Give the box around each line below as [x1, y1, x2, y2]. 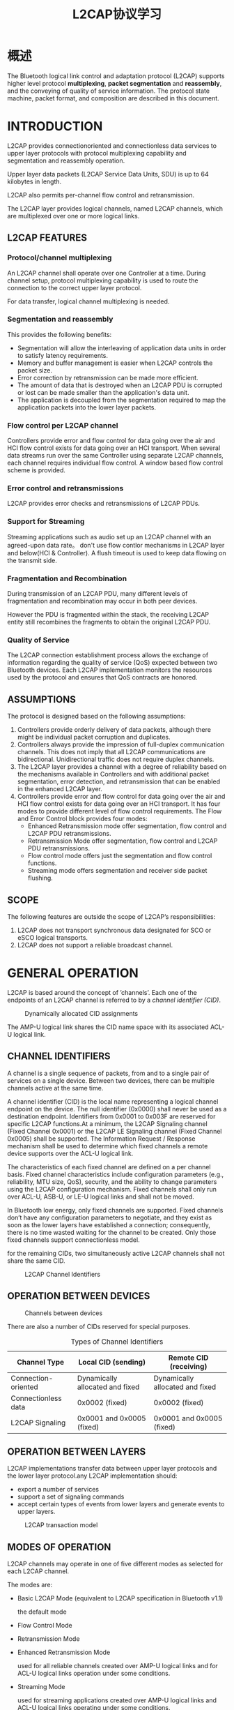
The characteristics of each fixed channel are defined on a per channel [7, 1162, 211, 1171]
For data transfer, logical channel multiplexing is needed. [7, 297, 170, 306]
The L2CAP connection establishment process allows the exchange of [7, 651, 209, 659]
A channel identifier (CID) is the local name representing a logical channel [7, 1097, 219, 1106]
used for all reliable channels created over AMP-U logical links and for [17, 1662, 218, 1670]
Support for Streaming [7, 517, 85, 527]
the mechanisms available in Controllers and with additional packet [17, 770, 210, 779]
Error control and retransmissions [7, 483, 124, 493]
